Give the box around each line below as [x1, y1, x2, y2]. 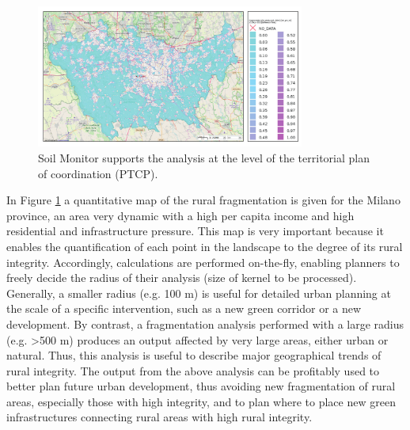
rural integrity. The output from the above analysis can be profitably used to [6, 362, 380, 379]
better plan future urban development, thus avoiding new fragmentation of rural [6, 378, 396, 394]
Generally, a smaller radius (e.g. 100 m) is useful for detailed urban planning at [6, 284, 391, 301]
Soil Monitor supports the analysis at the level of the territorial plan [38, 149, 370, 166]
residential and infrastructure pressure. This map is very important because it [6, 223, 384, 239]
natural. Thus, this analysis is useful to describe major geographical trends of [6, 347, 382, 363]
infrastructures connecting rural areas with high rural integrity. [6, 409, 313, 425]
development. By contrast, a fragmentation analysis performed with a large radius [6, 315, 404, 332]
